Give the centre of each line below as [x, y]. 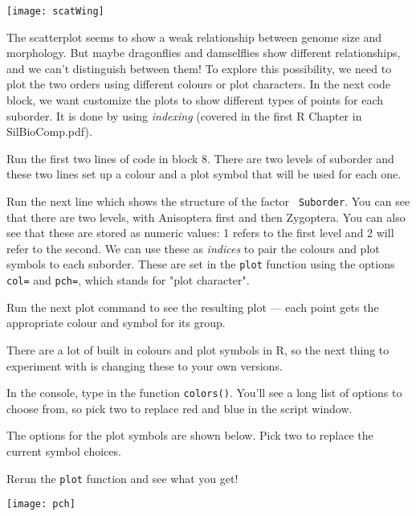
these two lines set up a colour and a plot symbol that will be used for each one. [204, 174]
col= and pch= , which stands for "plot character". [128, 280]
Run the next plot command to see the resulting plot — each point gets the [193, 307]
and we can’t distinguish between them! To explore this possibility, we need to [199, 68]
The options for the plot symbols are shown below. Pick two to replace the [190, 435]
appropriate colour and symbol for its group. [116, 323]
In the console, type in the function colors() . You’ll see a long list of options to [204, 393]
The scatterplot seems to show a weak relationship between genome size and [194, 37]
